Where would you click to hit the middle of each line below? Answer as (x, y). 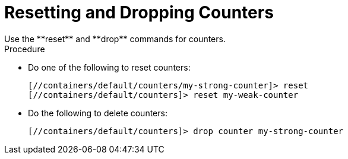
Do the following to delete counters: (98, 113)
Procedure (25, 49)
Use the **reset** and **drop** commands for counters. (115, 39)
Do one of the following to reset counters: (109, 67)
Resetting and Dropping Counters (139, 12)
